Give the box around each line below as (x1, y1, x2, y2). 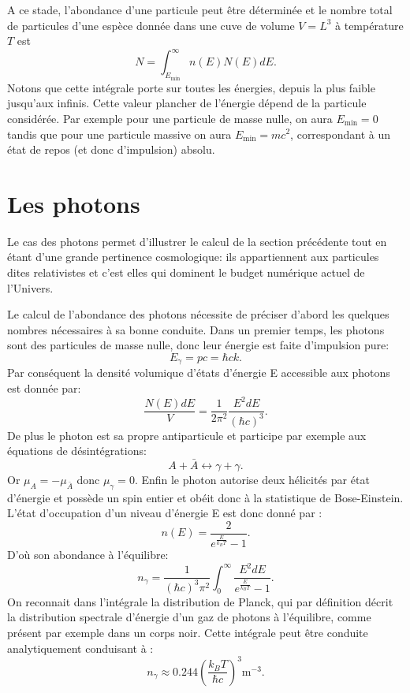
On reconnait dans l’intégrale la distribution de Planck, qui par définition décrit (7, 593, 393, 609)
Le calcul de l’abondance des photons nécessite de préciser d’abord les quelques (7, 306, 389, 322)
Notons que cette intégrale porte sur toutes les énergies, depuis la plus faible (7, 79, 375, 95)
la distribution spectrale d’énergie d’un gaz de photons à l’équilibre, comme (7, 609, 371, 625)
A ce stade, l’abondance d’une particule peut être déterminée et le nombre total (7, 2, 393, 17)
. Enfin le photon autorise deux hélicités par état (134, 471, 370, 487)
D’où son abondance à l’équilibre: (7, 546, 169, 563)
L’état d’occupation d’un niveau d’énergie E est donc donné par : (7, 505, 322, 521)
